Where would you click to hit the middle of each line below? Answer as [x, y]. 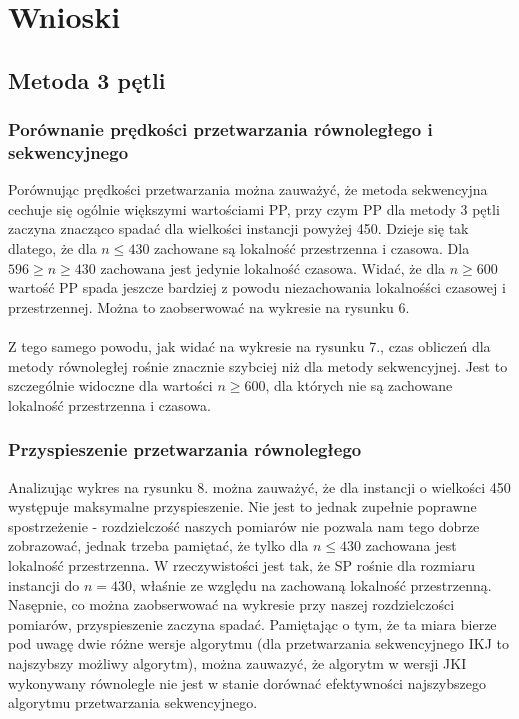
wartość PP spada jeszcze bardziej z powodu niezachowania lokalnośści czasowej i [257, 287]
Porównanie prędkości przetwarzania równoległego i [220, 129]
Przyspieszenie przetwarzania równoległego [185, 449]
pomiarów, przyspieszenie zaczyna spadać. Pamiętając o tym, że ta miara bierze [252, 623]
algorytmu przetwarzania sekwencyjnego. [133, 702]
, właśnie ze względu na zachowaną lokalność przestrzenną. [311, 584]
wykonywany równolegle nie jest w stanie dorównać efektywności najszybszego [247, 682]
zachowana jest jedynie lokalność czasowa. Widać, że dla [273, 267]
